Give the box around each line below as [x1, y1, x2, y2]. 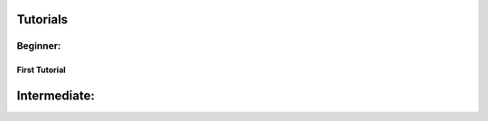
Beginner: [16, 40, 61, 52]
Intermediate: [16, 88, 95, 103]
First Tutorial [16, 64, 67, 76]
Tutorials [16, 12, 68, 27]
